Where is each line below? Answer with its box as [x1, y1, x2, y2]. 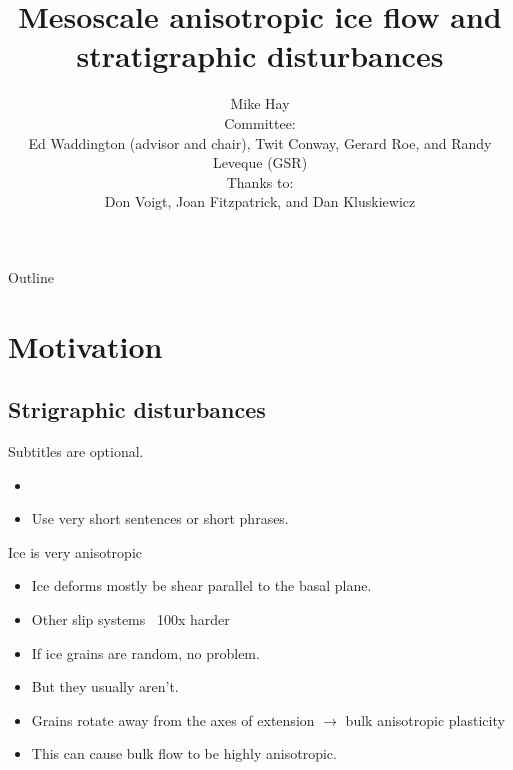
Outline [8, 266, 54, 287]
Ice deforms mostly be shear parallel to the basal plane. [31, 575, 372, 596]
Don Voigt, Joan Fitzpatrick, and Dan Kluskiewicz [104, 191, 416, 212]
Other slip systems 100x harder [31, 609, 230, 630]
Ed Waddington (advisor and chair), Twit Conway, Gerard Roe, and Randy [28, 132, 492, 153]
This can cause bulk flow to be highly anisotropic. [31, 743, 337, 764]
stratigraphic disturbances [76, 35, 444, 76]
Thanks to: [226, 171, 294, 192]
